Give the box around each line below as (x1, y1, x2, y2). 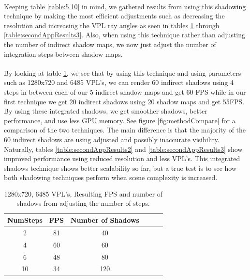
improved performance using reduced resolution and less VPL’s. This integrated (4, 153, 240, 164)
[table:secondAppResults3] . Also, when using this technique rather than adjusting (4, 30, 246, 40)
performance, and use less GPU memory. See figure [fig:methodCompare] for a (4, 115, 235, 125)
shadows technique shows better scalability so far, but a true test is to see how (4, 163, 237, 173)
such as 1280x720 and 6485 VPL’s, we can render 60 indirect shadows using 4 (4, 77, 234, 87)
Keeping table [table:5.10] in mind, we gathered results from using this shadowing (4, 1, 246, 11)
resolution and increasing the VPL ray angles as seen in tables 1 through (4, 20, 220, 30)
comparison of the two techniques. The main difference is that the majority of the (4, 125, 246, 135)
